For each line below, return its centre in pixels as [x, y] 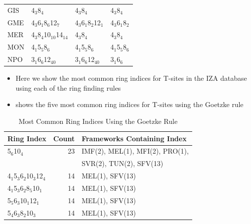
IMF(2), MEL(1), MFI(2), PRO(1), [135, 151]
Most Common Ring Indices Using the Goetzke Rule [98, 121]
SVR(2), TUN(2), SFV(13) [123, 163]
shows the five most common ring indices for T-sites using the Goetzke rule [129, 104]
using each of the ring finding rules [68, 87]
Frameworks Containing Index [134, 138]
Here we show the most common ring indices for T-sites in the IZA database [131, 78]
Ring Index [27, 138]
